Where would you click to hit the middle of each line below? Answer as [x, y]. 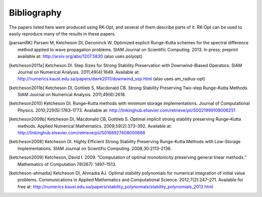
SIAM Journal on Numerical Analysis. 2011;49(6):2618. [72, 95]
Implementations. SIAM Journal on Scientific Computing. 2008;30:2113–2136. [95, 148]
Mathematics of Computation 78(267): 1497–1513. [67, 164]
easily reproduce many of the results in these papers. [62, 33]
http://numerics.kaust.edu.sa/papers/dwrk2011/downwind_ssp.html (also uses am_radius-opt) [112, 79]
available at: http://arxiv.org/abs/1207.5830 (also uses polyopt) [80, 56]
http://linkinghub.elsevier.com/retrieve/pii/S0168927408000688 [82, 133]
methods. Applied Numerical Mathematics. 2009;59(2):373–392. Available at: [95, 126]
